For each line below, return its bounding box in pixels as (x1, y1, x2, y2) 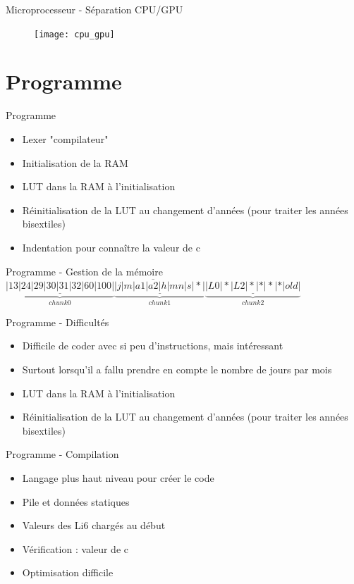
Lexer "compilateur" (22, 131, 109, 146)
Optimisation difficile (22, 565, 114, 580)
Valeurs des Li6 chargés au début (22, 518, 166, 533)
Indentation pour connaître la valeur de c (22, 240, 200, 254)
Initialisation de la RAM (22, 155, 128, 170)
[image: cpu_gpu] (34, 29, 115, 39)
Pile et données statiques (22, 494, 130, 509)
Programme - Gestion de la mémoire (6, 263, 163, 278)
